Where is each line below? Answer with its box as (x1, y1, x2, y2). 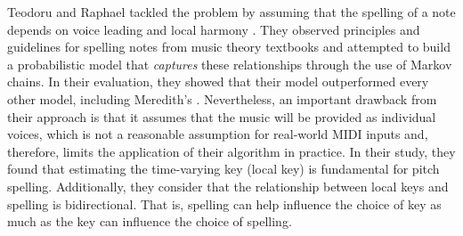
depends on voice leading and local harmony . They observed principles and (7, 20, 420, 38)
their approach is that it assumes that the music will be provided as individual (7, 107, 436, 126)
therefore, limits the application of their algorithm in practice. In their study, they (7, 142, 456, 160)
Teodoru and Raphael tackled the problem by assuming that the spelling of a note (7, 3, 456, 20)
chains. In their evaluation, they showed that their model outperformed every (7, 72, 429, 91)
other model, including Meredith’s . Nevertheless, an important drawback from (7, 89, 437, 108)
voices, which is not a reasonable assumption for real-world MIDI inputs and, (7, 125, 428, 143)
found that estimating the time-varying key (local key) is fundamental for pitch (7, 159, 440, 178)
